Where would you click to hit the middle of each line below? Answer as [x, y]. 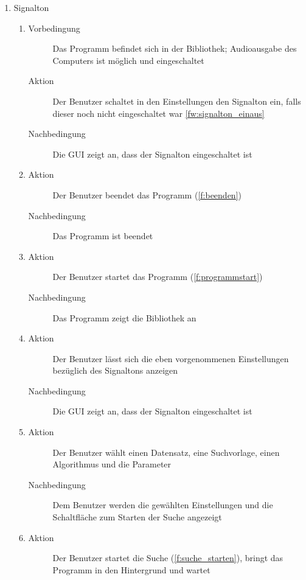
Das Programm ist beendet [103, 236]
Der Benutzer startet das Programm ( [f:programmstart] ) [158, 277]
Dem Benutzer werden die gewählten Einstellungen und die [163, 505]
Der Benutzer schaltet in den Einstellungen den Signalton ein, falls [177, 101]
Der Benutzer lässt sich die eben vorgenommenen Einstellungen [171, 358]
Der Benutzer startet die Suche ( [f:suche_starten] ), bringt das [168, 558]
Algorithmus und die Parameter [112, 464]
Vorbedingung [54, 28]
